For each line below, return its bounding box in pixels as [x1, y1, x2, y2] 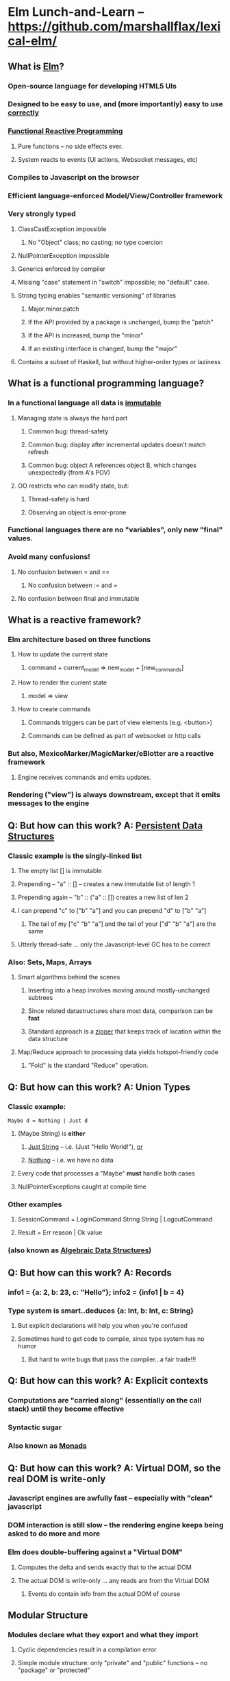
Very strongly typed [8, 209, 76, 219]
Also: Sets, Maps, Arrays [8, 957, 92, 967]
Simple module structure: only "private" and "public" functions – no [17, 1659, 208, 1667]
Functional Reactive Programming [8, 126, 123, 136]
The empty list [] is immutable [17, 867, 102, 875]
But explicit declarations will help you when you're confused [17, 1321, 188, 1329]
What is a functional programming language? [8, 378, 205, 390]
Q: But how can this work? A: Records [8, 1267, 172, 1278]
